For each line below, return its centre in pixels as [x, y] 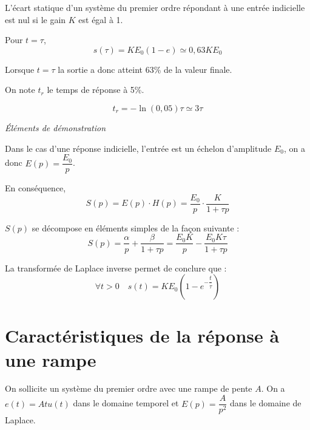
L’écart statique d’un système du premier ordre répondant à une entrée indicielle [155, 7]
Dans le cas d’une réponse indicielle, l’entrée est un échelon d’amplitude [138, 148]
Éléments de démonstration [56, 127]
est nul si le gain [35, 19]
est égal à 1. [101, 19]
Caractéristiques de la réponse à [142, 336]
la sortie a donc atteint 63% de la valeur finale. [145, 69]
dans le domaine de [266, 403]
